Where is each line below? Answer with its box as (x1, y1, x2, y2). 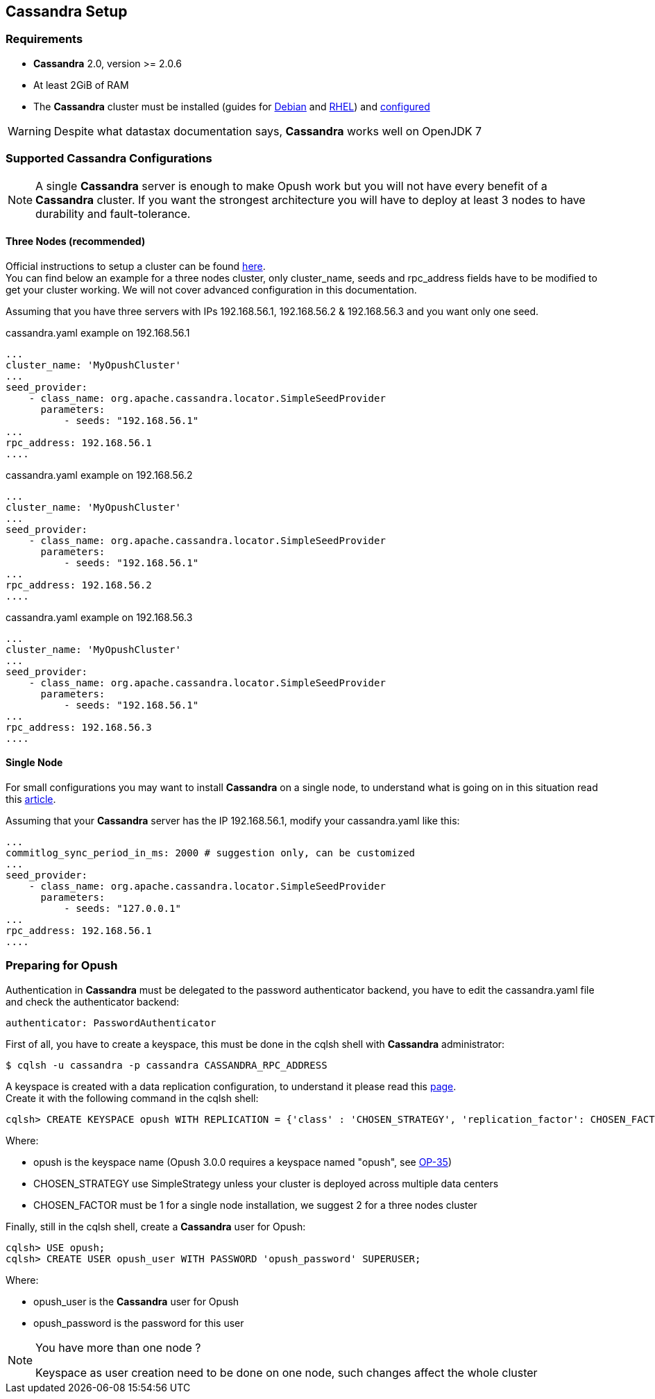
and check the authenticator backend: (6, 995, 180, 1008)
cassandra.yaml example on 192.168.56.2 (6, 468, 193, 481)
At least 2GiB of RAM (33, 78, 129, 91)
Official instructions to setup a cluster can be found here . (6, 260, 266, 272)
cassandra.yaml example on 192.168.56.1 (6, 326, 190, 339)
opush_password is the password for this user (33, 1316, 244, 1329)
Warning (8, 124, 51, 138)
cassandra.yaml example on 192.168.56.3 (6, 611, 193, 623)
